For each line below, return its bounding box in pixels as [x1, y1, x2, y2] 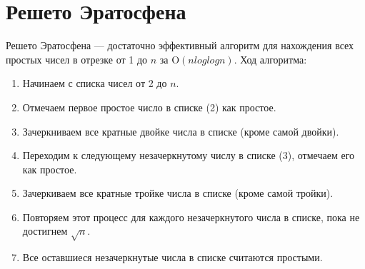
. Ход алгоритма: [234, 51, 307, 66]
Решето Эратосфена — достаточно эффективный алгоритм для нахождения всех [6, 38, 354, 53]
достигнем [22, 223, 68, 238]
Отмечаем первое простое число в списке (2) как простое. [22, 99, 276, 114]
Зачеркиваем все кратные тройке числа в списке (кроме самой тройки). [22, 186, 334, 201]
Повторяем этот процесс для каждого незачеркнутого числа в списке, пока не [22, 209, 360, 224]
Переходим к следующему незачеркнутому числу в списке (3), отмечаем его [22, 148, 355, 163]
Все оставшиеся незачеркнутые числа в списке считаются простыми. [22, 250, 323, 265]
